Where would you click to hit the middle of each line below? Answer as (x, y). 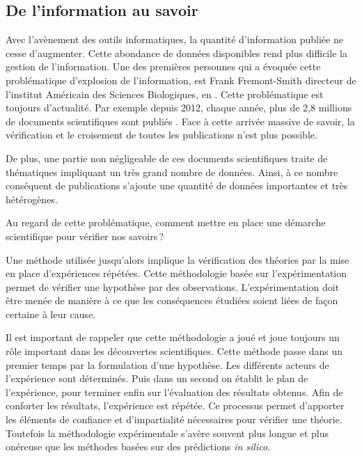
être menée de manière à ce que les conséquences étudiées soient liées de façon (172, 300)
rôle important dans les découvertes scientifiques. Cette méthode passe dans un (174, 351)
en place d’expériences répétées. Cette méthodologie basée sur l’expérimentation (176, 273)
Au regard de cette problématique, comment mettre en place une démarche (166, 222)
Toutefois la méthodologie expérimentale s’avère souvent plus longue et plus (167, 433)
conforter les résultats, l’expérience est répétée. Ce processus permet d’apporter (175, 405)
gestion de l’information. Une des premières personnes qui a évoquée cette (163, 66)
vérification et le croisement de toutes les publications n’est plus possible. (162, 135)
